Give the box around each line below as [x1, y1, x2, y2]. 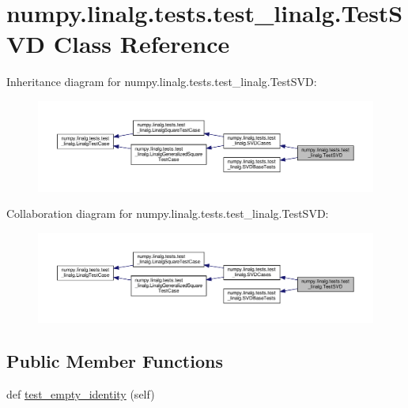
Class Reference [53, 28, 230, 60]
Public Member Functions [6, 349, 223, 373]
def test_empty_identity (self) [6, 386, 155, 402]
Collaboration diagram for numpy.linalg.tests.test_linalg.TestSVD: [6, 205, 329, 222]
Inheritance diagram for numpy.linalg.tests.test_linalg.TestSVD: [6, 73, 317, 90]
